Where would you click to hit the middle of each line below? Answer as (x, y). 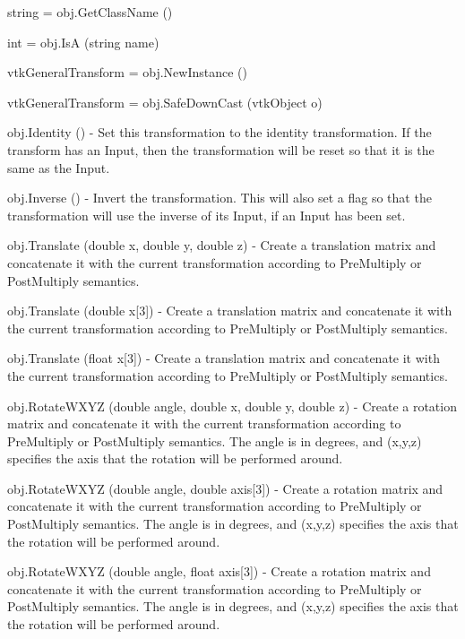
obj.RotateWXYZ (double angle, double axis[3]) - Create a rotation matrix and (225, 488)
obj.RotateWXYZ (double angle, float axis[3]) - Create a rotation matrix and (219, 571)
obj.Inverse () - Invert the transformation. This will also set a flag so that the (220, 198)
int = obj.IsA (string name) (83, 42)
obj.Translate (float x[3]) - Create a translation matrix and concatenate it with (224, 358)
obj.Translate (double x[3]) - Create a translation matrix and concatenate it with (230, 311)
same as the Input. (59, 167)
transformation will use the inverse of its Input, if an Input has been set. (207, 215)
